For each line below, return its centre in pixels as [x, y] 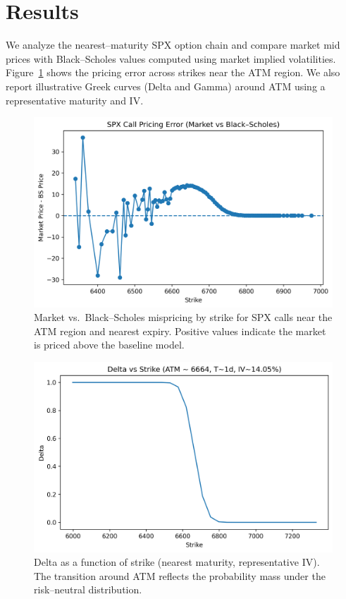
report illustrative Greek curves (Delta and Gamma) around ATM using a [166, 86]
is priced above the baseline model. [109, 345]
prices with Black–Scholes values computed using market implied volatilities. [171, 58]
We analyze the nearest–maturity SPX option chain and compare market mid [173, 45]
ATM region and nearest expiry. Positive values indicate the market [180, 331]
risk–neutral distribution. [88, 589]
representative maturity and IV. [75, 100]
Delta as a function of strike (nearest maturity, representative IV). [177, 562]
